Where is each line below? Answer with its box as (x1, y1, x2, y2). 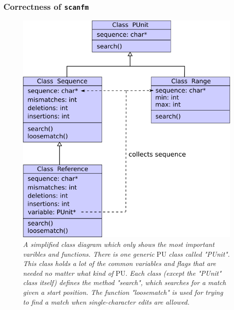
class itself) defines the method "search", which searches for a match (23, 277, 226, 288)
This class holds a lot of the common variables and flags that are (23, 258, 216, 268)
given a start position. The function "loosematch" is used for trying (23, 287, 223, 297)
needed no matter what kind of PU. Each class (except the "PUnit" (23, 267, 222, 278)
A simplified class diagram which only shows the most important (23, 239, 214, 249)
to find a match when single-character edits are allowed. (23, 296, 190, 307)
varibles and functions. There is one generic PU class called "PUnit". (23, 248, 230, 259)
